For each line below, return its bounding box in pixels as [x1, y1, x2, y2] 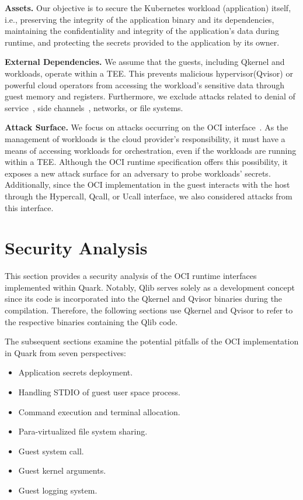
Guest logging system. [18, 484, 97, 496]
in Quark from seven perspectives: [5, 346, 127, 358]
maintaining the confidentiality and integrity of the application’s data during [5, 25, 280, 37]
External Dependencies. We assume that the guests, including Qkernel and [5, 56, 285, 68]
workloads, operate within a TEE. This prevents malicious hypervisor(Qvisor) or [5, 67, 293, 79]
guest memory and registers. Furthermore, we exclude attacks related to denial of [5, 90, 295, 102]
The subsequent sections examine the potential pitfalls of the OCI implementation [5, 335, 299, 347]
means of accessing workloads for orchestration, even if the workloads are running [5, 144, 297, 156]
